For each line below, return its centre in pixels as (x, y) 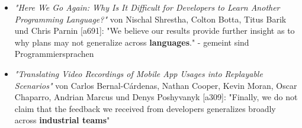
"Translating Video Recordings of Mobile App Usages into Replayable (139, 73)
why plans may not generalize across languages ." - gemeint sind (132, 42)
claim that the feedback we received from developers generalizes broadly (145, 108)
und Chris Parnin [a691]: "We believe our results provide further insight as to (155, 31)
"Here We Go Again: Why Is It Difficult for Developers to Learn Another (147, 7)
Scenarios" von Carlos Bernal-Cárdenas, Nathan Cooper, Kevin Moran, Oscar (156, 85)
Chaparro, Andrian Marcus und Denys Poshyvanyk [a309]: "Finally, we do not (156, 97)
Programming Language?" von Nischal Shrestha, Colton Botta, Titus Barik (150, 19)
